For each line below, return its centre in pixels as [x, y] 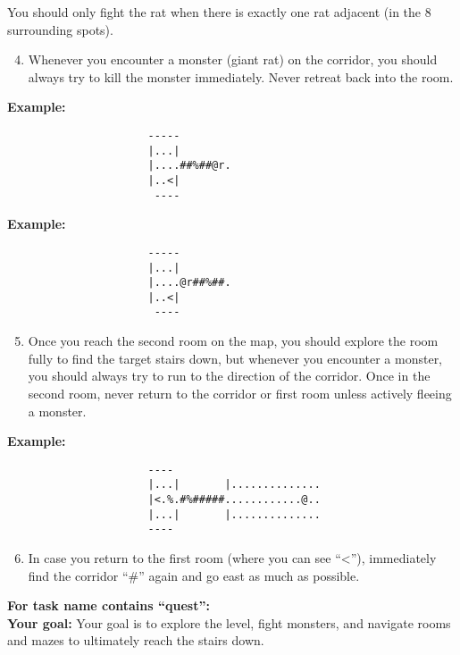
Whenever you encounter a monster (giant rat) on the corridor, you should [233, 59]
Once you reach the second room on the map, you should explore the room [233, 341]
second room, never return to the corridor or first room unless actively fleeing [240, 393]
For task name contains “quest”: [109, 605]
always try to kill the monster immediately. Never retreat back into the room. [241, 76]
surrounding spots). [60, 29]
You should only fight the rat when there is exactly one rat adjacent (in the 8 [219, 12]
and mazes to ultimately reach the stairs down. [136, 640]
